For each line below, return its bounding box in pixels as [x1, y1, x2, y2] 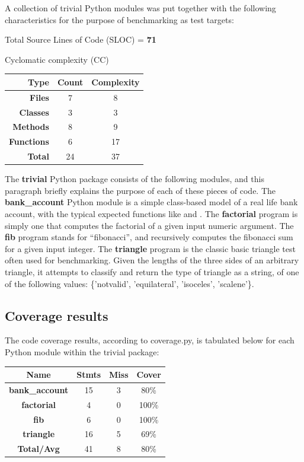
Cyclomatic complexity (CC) [5, 53, 109, 65]
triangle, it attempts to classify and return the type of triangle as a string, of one [5, 265, 299, 278]
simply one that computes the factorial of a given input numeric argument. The [5, 219, 294, 231]
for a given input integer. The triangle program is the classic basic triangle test [5, 242, 296, 254]
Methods [12, 120, 49, 133]
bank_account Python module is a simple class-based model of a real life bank [5, 196, 298, 208]
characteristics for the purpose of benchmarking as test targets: [5, 13, 234, 26]
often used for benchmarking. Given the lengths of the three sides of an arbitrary [5, 254, 299, 266]
